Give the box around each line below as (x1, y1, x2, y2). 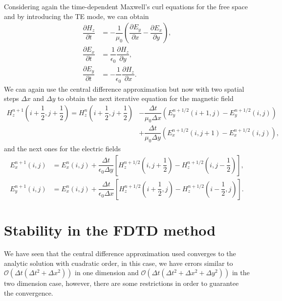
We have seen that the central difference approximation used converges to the (4, 248, 236, 259)
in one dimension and (75, 267, 139, 278)
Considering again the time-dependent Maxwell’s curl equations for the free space (4, 1, 248, 11)
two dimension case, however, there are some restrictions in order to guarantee (4, 278, 239, 288)
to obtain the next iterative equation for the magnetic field (57, 93, 234, 103)
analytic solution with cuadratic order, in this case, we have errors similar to (4, 258, 233, 268)
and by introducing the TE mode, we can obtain (4, 11, 149, 21)
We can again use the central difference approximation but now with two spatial (4, 83, 244, 94)
